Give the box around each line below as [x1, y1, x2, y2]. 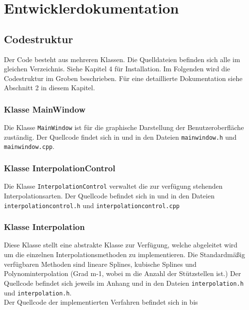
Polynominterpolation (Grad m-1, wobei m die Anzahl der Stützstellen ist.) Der [4, 268, 241, 278]
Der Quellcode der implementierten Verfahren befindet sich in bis [4, 297, 198, 307]
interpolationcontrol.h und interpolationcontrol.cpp [4, 200, 180, 210]
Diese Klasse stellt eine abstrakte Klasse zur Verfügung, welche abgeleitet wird [4, 240, 238, 250]
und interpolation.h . [4, 287, 72, 297]
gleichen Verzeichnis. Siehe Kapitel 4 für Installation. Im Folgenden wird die [4, 64, 230, 74]
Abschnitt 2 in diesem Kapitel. [4, 82, 95, 93]
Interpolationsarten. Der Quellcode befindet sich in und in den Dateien [4, 191, 215, 201]
